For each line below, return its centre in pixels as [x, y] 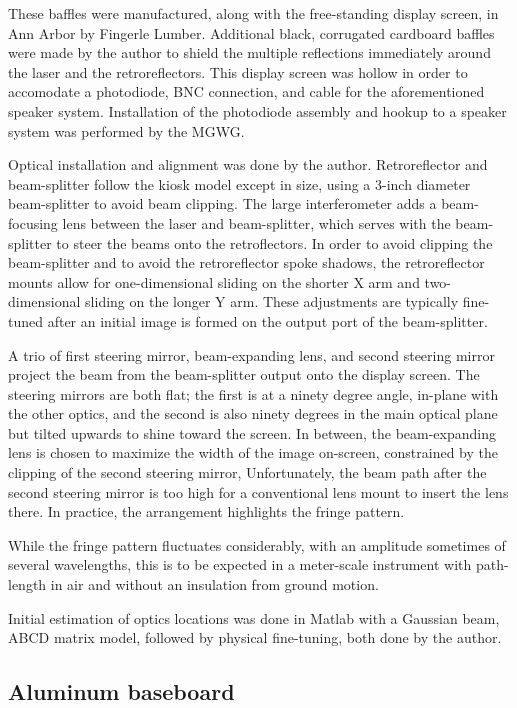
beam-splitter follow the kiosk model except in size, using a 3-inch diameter [239, 183]
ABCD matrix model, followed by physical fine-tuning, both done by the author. [255, 637]
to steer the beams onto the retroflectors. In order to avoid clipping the [274, 242]
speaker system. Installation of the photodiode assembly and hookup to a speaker [257, 110]
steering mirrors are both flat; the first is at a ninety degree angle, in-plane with [253, 393]
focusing [33, 222]
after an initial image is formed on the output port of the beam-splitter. [267, 320]
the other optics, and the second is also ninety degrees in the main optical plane [253, 413]
